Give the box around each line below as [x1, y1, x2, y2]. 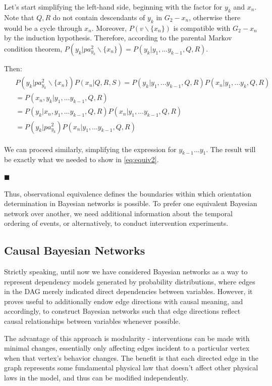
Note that [4, 12, 34, 22]
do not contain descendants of [52, 12, 145, 22]
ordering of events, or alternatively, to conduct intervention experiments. [4, 218, 229, 228]
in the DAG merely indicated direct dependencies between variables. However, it [4, 286, 253, 297]
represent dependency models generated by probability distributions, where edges [4, 276, 255, 286]
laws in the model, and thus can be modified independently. [4, 372, 189, 383]
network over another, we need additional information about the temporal [4, 208, 233, 218]
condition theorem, [4, 43, 63, 54]
